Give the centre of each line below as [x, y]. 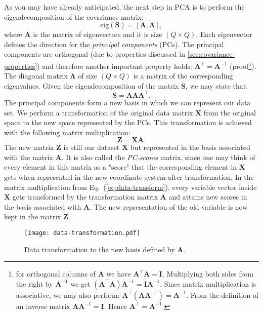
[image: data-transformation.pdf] [82, 233]
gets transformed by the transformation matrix [85, 197]
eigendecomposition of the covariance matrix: [74, 16]
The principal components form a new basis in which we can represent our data [127, 102]
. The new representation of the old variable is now [169, 206]
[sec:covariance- [211, 54]
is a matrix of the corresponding [183, 76]
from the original [230, 112]
